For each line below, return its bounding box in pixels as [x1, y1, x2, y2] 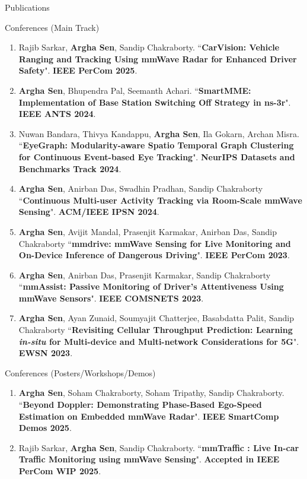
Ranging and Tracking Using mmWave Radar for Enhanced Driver [18, 52, 297, 65]
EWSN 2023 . [18, 347, 73, 359]
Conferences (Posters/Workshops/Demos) [5, 366, 156, 379]
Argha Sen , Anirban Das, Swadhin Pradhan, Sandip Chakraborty [18, 182, 263, 195]
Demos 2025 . [18, 421, 72, 434]
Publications [5, 1, 50, 13]
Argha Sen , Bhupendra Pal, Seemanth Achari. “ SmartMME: [18, 84, 251, 96]
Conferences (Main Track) [5, 21, 100, 33]
